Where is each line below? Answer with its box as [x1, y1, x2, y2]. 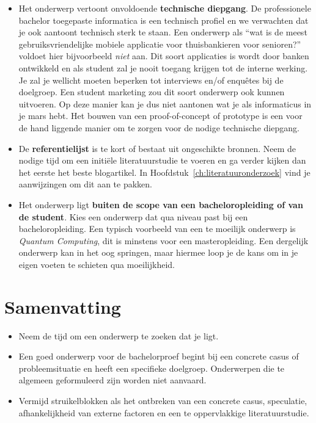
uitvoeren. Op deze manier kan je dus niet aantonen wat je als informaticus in [18, 97, 312, 110]
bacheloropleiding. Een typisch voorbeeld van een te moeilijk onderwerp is [18, 222, 296, 235]
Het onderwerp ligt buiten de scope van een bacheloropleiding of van [18, 198, 303, 211]
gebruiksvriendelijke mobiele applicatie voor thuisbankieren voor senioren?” [18, 37, 301, 50]
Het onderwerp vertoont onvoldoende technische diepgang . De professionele [18, 2, 311, 14]
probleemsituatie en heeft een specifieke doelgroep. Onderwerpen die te [18, 361, 285, 374]
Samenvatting [4, 294, 121, 319]
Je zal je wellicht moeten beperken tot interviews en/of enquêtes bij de [18, 73, 284, 86]
